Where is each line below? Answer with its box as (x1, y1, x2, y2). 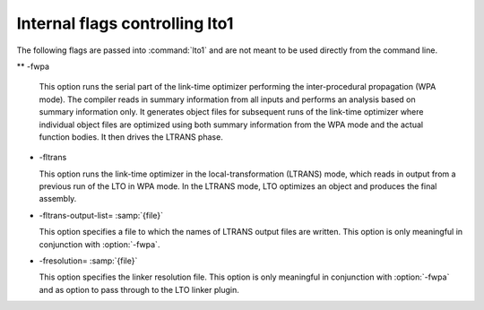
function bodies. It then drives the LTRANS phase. (39, 131, 223, 142)
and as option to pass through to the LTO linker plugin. (39, 284, 239, 295)
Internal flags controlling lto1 (16, 13, 234, 33)
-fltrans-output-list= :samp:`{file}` (39, 210, 163, 220)
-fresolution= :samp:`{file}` (39, 255, 138, 266)
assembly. (39, 194, 77, 204)
